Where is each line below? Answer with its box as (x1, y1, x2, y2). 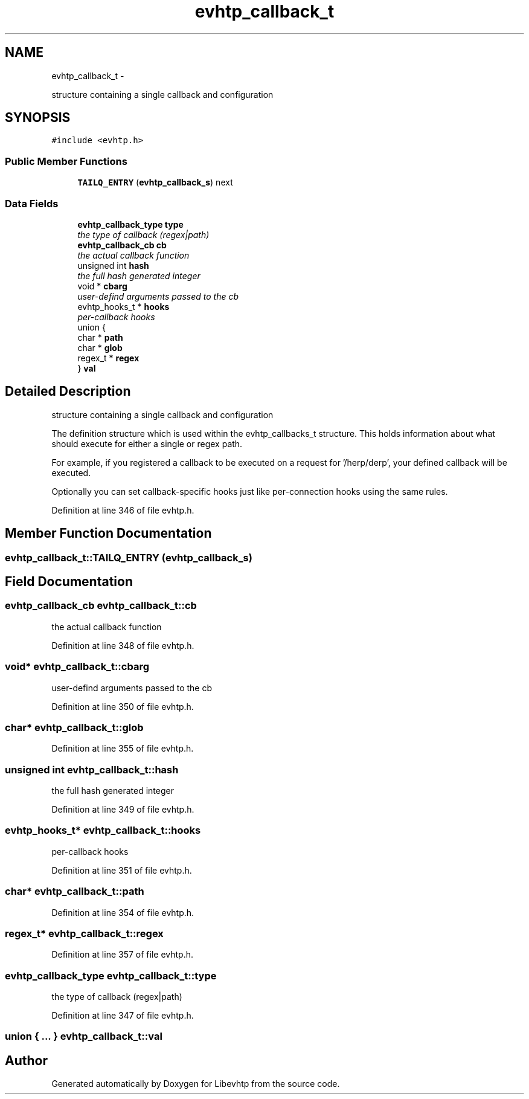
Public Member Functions (5, 155, 127, 167)
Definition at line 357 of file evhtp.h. (51, 949, 193, 960)
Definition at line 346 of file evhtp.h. (51, 504, 194, 515)
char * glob (77, 342, 123, 353)
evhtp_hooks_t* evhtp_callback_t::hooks (5, 824, 201, 837)
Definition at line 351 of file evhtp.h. (51, 865, 192, 875)
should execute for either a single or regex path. (51, 438, 243, 449)
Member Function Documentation (5, 526, 212, 541)
